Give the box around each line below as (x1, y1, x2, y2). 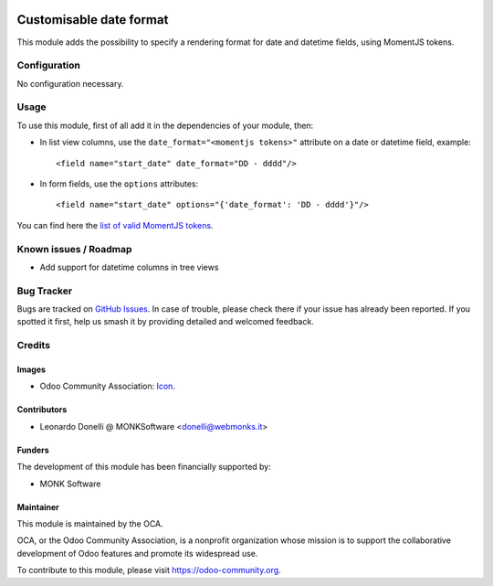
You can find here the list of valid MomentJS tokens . (16, 219, 214, 230)
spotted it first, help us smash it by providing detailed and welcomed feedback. (16, 316, 314, 327)
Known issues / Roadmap (16, 242, 132, 255)
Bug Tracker (16, 284, 73, 297)
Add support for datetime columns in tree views (39, 261, 219, 272)
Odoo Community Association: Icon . (39, 380, 175, 392)
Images (16, 364, 46, 375)
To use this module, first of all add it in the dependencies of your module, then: (16, 120, 314, 131)
